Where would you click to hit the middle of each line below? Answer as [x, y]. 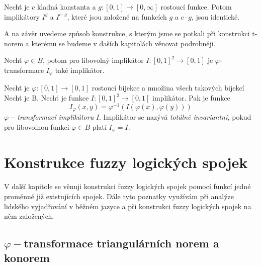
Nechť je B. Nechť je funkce [47, 98]
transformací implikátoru [56, 117]
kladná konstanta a [66, 7]
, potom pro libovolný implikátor [93, 60]
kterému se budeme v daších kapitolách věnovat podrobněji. [123, 43]
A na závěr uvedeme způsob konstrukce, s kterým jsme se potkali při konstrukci [127, 33]
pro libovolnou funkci [37, 126]
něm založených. [29, 216]
